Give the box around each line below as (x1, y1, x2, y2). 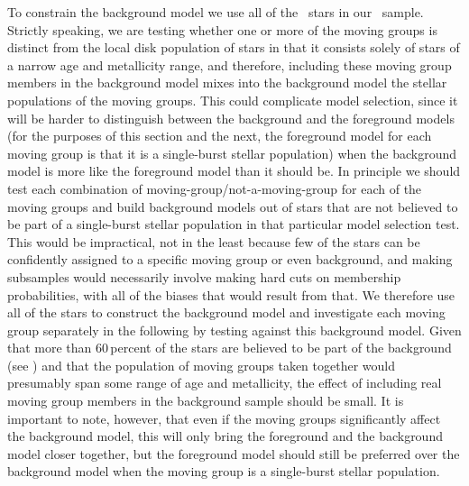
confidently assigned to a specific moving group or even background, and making (7, 250, 453, 269)
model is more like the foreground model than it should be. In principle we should (7, 161, 461, 180)
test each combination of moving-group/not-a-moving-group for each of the (7, 179, 422, 197)
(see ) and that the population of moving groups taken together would (7, 355, 395, 374)
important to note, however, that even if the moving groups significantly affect (7, 408, 441, 427)
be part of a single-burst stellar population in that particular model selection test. (7, 215, 460, 234)
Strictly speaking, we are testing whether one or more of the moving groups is (7, 20, 437, 39)
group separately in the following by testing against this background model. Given (7, 320, 462, 339)
